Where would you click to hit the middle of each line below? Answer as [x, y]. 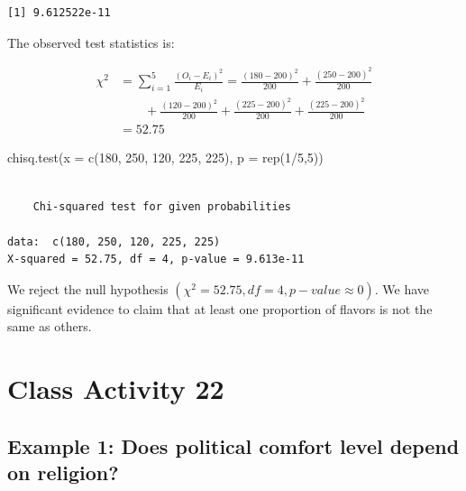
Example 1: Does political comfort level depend [233, 445]
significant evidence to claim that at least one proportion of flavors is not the [220, 308]
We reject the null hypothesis [88, 288]
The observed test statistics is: [91, 42]
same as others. [50, 326]
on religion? [63, 472]
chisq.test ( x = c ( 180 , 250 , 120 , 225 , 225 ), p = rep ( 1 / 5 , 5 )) [165, 157]
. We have [402, 288]
